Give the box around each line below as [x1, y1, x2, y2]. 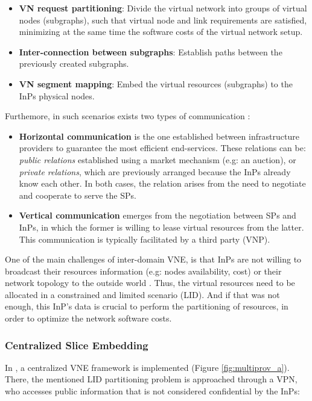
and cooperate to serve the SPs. [19, 188, 136, 201]
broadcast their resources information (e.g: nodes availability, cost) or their [5, 264, 282, 277]
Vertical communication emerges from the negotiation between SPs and [19, 209, 296, 222]
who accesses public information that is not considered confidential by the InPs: [5, 385, 300, 397]
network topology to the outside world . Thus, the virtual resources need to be [5, 276, 295, 289]
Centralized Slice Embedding [5, 337, 148, 352]
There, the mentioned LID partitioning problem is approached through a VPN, [5, 373, 298, 385]
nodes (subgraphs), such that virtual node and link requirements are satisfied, [19, 13, 307, 26]
